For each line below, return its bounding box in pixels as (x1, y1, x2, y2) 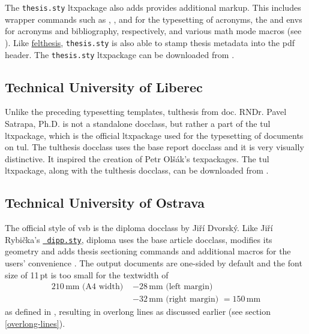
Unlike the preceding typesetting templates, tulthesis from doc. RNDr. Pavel (5, 105, 287, 118)
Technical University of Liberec (5, 77, 203, 96)
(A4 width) (82, 283, 124, 292)
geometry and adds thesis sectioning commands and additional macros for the (5, 245, 291, 257)
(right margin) (166, 295, 219, 304)
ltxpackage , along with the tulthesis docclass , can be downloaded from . (5, 164, 269, 177)
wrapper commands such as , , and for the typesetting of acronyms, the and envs (5, 13, 302, 25)
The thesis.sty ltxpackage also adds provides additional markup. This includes (5, 1, 301, 13)
